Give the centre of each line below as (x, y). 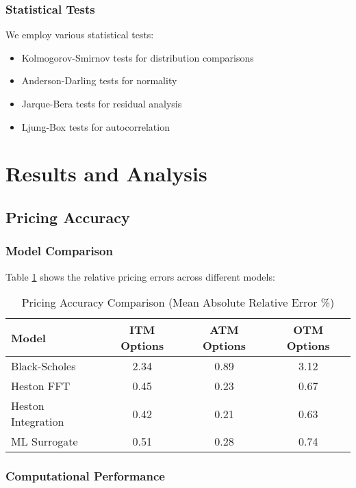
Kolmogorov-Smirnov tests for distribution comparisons (138, 57)
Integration (38, 422)
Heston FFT (41, 386)
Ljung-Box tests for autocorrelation (96, 126)
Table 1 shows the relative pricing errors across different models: (140, 276)
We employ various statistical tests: (80, 35)
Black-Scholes (43, 366)
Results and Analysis (106, 174)
